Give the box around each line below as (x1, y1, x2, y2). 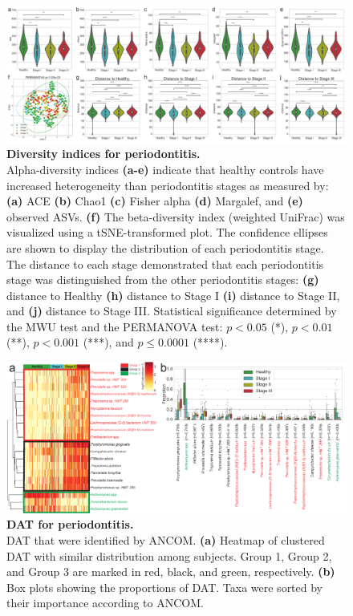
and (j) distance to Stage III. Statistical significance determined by (6, 302, 337, 319)
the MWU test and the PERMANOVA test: (6, 318, 223, 334)
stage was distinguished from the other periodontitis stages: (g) (6, 271, 319, 288)
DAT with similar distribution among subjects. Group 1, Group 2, (6, 547, 332, 564)
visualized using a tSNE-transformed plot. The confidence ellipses (6, 224, 328, 241)
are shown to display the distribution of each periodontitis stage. (6, 239, 324, 256)
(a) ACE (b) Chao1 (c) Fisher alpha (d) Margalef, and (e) (6, 192, 303, 209)
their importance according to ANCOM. (6, 594, 204, 611)
